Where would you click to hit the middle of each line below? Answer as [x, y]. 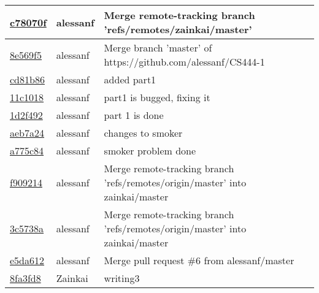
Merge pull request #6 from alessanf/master [199, 260]
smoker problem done [150, 150]
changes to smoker [143, 133]
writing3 [122, 278]
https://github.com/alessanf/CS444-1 [184, 62]
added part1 [130, 79]
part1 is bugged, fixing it [157, 97]
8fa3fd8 [25, 278]
